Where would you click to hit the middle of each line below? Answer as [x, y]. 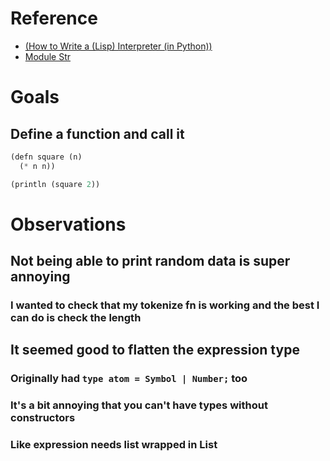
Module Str [48, 56]
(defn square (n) [46, 157]
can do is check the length [76, 318]
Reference [54, 18]
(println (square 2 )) [55, 184]
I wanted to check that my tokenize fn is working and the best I [165, 305]
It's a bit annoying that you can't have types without [139, 405]
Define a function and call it [97, 133]
